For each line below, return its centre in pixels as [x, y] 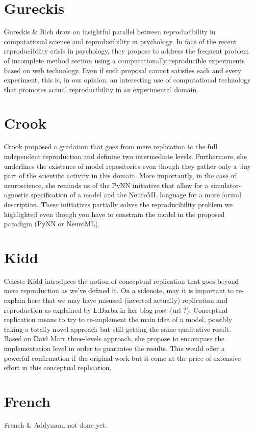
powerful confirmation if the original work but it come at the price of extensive [122, 358]
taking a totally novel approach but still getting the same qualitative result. [118, 329]
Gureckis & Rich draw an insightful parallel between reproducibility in [110, 32]
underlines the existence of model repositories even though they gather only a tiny [127, 166]
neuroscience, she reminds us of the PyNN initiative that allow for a [106, 185]
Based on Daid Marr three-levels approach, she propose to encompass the [114, 338]
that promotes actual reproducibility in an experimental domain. [101, 89]
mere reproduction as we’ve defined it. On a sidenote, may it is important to [119, 290]
